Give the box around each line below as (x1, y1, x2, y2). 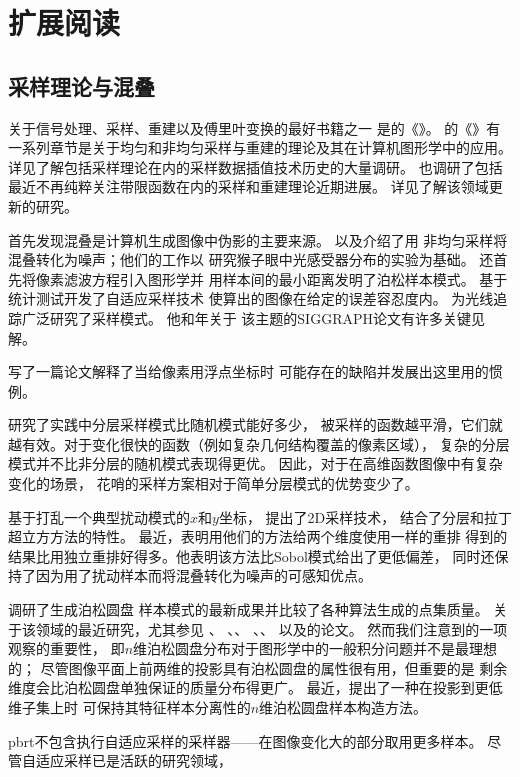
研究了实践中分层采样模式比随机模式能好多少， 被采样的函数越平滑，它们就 (8, 414, 503, 435)
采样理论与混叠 (8, 70, 155, 101)
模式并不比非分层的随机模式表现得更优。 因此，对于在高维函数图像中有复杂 (8, 453, 503, 474)
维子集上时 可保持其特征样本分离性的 (8, 697, 251, 718)
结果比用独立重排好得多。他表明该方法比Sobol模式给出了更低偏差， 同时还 (8, 545, 495, 566)
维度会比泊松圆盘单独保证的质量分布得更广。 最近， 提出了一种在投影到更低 (8, 677, 503, 698)
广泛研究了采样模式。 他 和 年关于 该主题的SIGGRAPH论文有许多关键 (21, 307, 471, 328)
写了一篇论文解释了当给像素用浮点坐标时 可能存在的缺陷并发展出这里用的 (8, 361, 489, 382)
